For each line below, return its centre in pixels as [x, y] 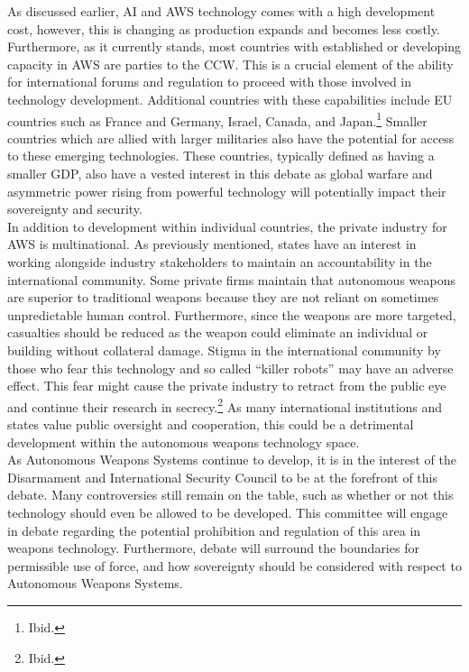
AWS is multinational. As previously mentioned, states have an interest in [212, 244]
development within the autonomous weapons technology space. [184, 442]
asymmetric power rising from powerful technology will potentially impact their [227, 191]
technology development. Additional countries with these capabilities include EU [230, 99]
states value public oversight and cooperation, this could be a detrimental [211, 423]
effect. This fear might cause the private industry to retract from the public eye [227, 386]
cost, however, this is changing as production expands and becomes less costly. [224, 28]
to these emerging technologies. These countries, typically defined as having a [221, 156]
